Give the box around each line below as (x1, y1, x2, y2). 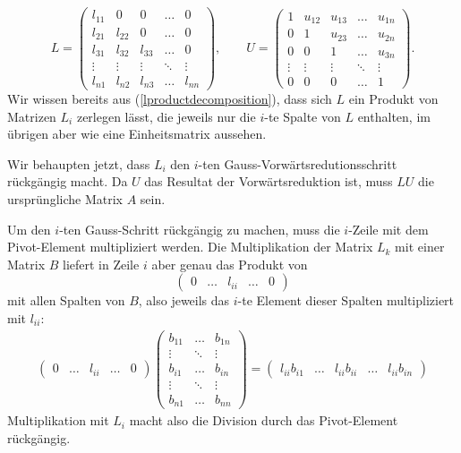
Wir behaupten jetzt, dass (7, 154, 150, 173)
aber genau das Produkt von (151, 254, 308, 273)
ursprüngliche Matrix (7, 190, 123, 208)
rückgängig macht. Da (7, 172, 128, 191)
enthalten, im (357, 107, 431, 125)
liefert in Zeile (63, 254, 140, 273)
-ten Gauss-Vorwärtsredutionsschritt (198, 154, 397, 173)
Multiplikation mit (7, 411, 109, 430)
